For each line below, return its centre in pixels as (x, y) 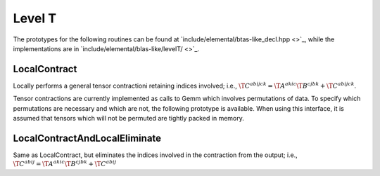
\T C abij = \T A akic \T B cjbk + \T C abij (65, 163)
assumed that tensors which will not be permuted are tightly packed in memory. (128, 119)
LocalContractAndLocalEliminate (87, 138)
